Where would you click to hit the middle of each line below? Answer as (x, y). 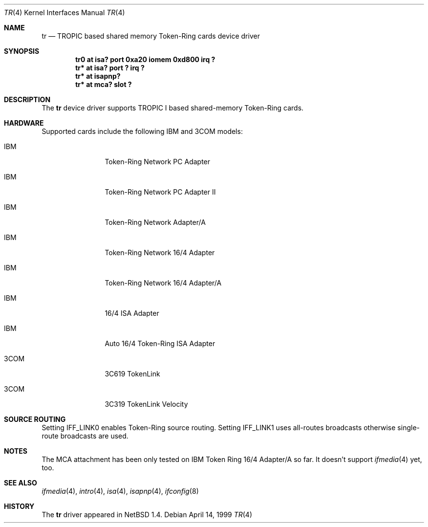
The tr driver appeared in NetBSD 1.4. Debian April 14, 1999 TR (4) (147, 515)
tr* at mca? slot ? (104, 84)
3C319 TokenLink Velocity (146, 404)
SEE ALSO (21, 483)
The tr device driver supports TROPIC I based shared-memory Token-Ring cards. (173, 108)
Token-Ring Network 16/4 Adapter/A (163, 283)
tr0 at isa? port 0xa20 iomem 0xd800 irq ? (145, 59)
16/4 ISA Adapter (132, 313)
